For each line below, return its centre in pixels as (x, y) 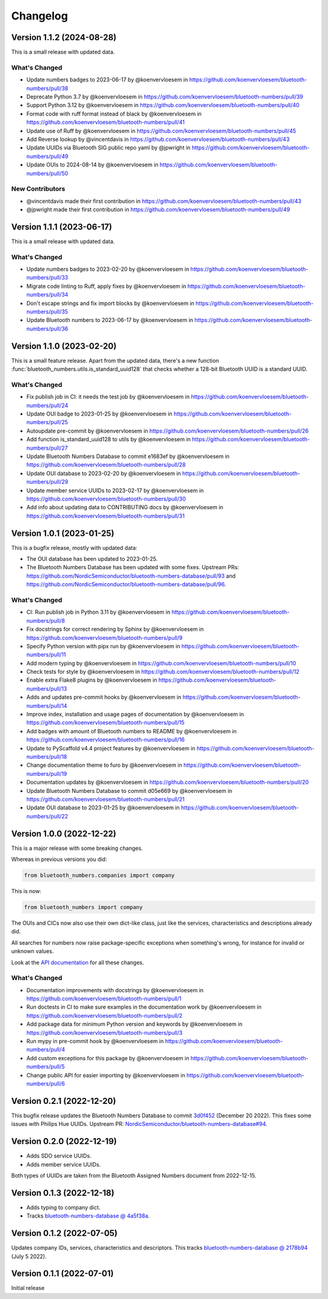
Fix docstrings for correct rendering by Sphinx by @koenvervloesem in (115, 629)
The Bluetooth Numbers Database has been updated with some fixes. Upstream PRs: (133, 567)
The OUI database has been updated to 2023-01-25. (92, 559)
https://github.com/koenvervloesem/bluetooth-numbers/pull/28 (106, 465)
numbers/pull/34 (47, 295)
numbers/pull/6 (46, 1083)
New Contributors (38, 189)
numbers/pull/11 (46, 655)
